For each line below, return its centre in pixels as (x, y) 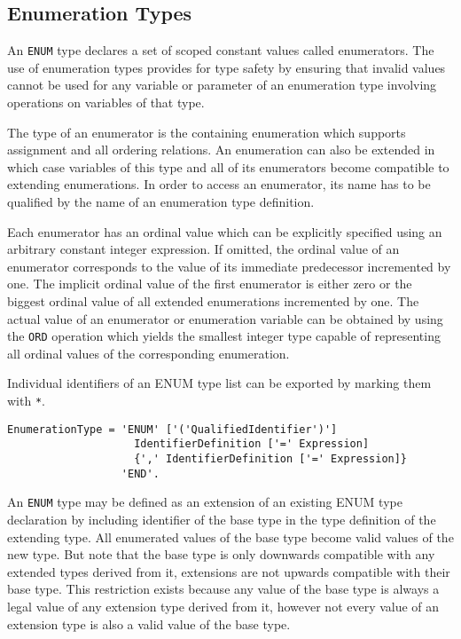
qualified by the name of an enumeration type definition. (161, 202)
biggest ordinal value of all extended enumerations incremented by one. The (213, 300)
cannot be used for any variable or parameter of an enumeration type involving (222, 85)
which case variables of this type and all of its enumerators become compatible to (228, 166)
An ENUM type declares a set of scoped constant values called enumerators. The (221, 50)
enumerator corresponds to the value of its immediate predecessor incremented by (229, 266)
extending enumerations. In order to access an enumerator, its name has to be (219, 184)
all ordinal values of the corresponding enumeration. (148, 353)
